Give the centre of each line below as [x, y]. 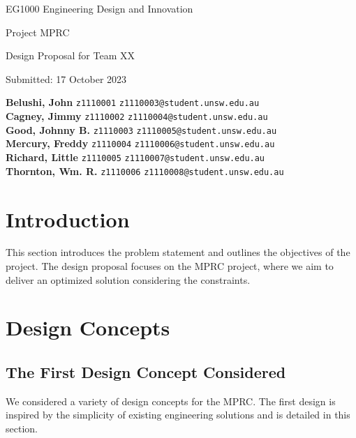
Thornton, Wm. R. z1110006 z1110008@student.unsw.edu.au [145, 171]
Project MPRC [38, 32]
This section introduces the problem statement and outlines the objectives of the [178, 252]
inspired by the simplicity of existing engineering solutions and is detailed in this [178, 415]
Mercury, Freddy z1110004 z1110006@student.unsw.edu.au [140, 143]
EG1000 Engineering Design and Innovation [99, 8]
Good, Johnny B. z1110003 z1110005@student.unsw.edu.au [141, 129]
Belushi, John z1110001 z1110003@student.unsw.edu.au [133, 102]
